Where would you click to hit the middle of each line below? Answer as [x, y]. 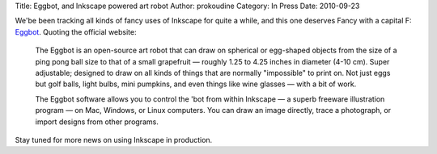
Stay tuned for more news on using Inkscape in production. [114, 139]
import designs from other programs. [97, 122]
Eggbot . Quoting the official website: [76, 31]
